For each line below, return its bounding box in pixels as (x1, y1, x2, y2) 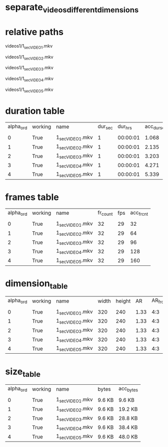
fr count (97, 209, 113, 217)
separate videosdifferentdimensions (5, 2, 139, 15)
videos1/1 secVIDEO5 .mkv (5, 86, 53, 94)
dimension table (5, 278, 68, 291)
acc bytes (118, 385, 138, 393)
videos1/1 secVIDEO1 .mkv (5, 43, 53, 50)
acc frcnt (129, 209, 148, 217)
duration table (5, 105, 65, 116)
